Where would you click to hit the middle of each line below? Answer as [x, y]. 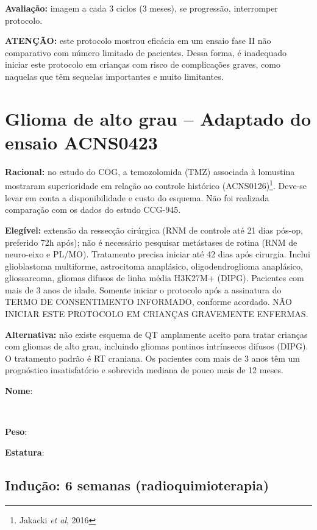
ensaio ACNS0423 [81, 142]
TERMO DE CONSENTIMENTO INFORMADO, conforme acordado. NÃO [148, 302]
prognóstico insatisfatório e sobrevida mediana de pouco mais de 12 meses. [144, 370]
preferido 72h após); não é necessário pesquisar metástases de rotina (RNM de [151, 242]
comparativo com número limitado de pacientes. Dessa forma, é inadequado [146, 52]
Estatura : [25, 452]
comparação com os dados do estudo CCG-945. [93, 209]
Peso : [16, 432]
